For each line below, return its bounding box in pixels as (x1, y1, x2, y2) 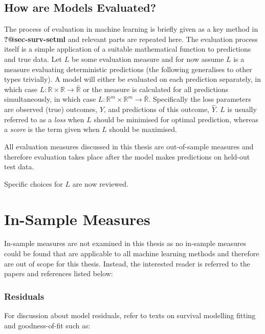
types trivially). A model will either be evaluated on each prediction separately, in (4, 74, 261, 84)
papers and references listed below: (4, 268, 113, 279)
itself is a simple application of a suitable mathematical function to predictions (4, 43, 251, 54)
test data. (4, 161, 34, 172)
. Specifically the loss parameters (148, 94, 251, 104)
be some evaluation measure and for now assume (71, 53, 224, 64)
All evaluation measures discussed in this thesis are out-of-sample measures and (4, 141, 254, 151)
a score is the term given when (4, 124, 100, 135)
